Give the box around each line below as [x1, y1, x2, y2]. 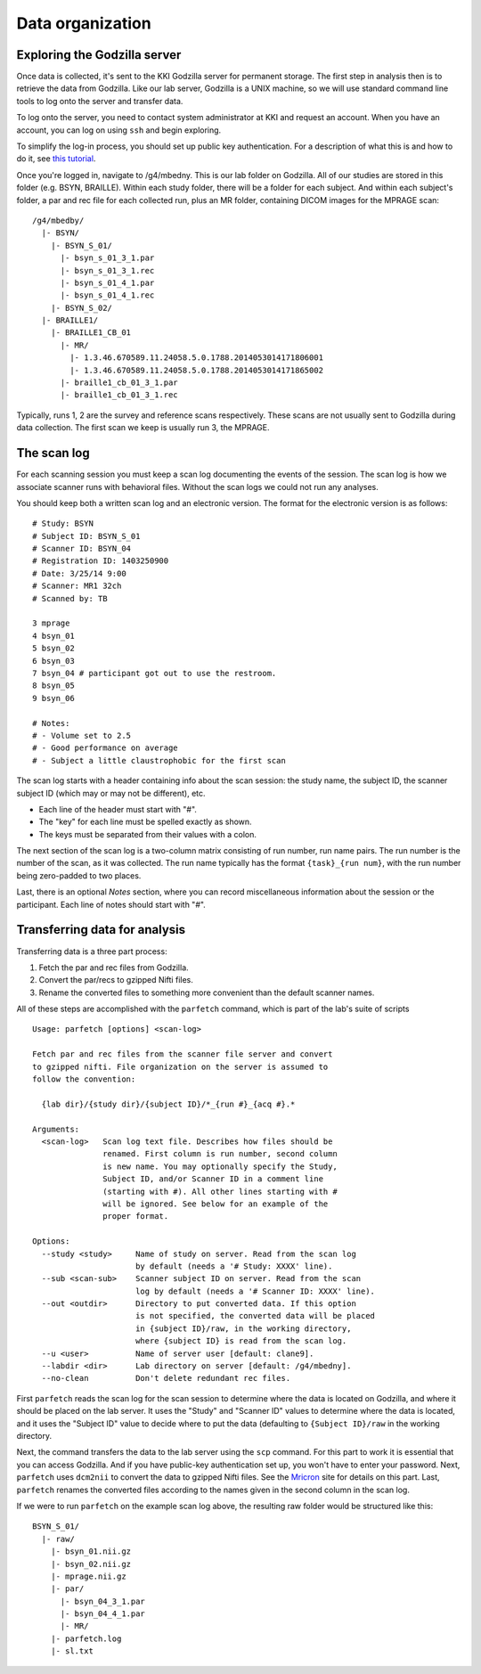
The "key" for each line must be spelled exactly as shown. [38, 816, 253, 828]
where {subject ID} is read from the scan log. [135, 1336, 347, 1346]
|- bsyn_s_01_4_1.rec [60, 290, 155, 300]
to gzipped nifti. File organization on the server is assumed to [32, 1061, 329, 1072]
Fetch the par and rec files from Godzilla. [38, 962, 189, 973]
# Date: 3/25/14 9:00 [32, 568, 126, 578]
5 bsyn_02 [32, 643, 75, 654]
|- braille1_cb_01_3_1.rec [60, 390, 178, 400]
